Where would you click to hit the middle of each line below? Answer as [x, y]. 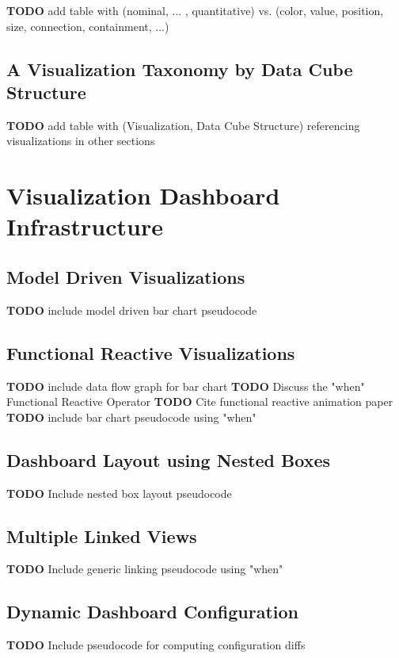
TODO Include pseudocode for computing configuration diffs [156, 645]
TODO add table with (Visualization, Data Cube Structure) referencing [183, 125]
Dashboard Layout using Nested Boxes [168, 459]
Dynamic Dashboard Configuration [153, 612]
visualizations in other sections [81, 141]
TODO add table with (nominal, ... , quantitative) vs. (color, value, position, [195, 10]
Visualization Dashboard [143, 195]
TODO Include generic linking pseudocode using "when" [145, 569]
